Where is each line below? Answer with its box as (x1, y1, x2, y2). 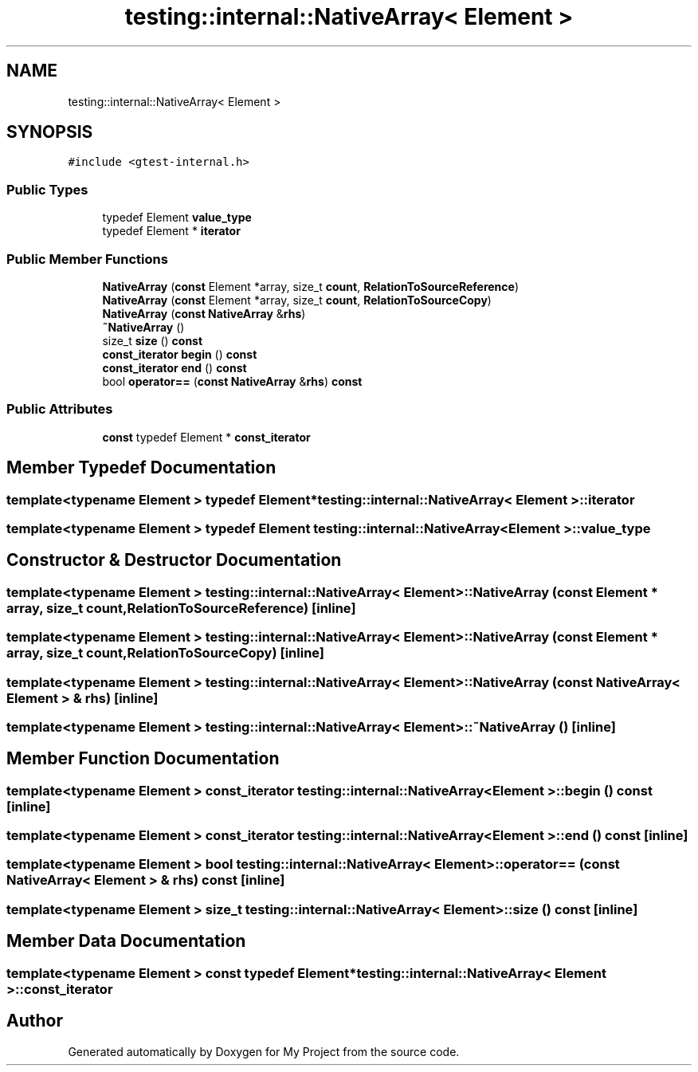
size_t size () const (102, 333, 203, 348)
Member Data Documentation (6, 931, 246, 952)
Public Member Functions (6, 250, 168, 267)
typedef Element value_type (102, 210, 252, 225)
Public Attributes (6, 401, 113, 418)
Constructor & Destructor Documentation (6, 550, 342, 571)
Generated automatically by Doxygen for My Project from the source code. (68, 1044, 460, 1058)
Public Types (6, 181, 88, 198)
